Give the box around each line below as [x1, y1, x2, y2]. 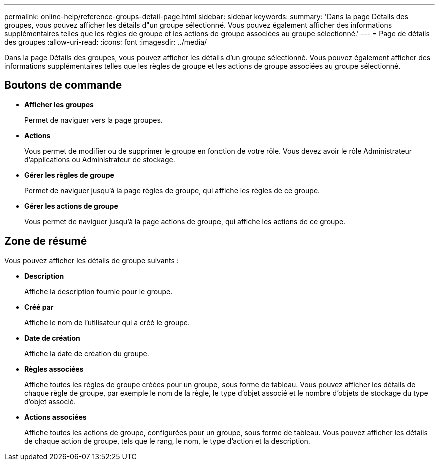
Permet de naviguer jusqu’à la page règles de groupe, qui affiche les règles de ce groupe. [24, 186, 320, 195]
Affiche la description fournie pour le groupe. [24, 287, 173, 296]
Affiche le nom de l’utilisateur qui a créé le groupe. [24, 318, 190, 327]
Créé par [24, 302, 54, 311]
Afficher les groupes [24, 100, 94, 109]
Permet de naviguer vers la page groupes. [24, 115, 163, 124]
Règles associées [24, 364, 84, 373]
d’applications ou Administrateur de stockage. [24, 155, 175, 164]
